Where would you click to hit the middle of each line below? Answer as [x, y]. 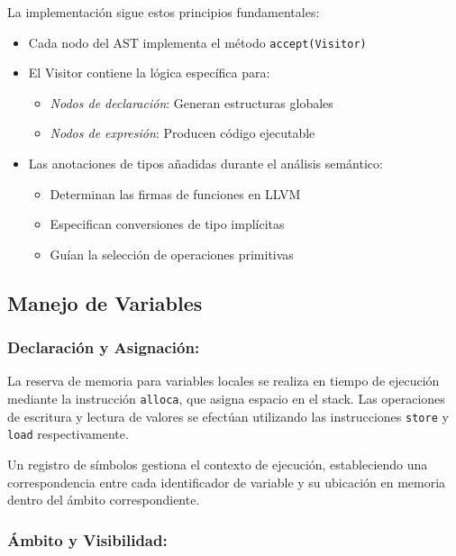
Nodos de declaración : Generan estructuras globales [192, 102]
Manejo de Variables [105, 302]
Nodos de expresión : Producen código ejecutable [182, 133]
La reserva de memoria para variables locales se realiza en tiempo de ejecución [223, 381]
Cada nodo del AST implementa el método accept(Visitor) [197, 42]
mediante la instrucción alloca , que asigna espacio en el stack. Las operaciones [226, 398]
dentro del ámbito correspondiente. [104, 500]
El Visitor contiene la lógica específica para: [149, 73]
